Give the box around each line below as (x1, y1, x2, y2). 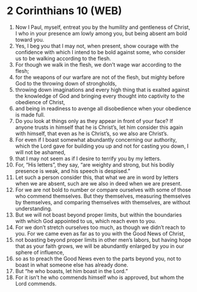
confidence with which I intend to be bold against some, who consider (15, 48, 186, 55)
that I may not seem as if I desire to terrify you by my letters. (15, 155, 161, 162)
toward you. (15, 36, 45, 43)
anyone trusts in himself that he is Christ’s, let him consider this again (15, 124, 183, 131)
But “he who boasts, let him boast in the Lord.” (15, 267, 128, 274)
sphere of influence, (15, 248, 64, 255)
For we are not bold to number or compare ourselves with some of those (15, 186, 192, 193)
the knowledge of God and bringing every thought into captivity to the (15, 92, 185, 99)
